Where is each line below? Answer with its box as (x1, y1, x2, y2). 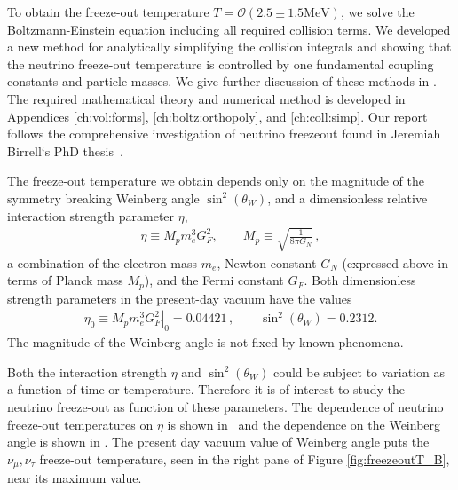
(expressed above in (342, 253, 449, 272)
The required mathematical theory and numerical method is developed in (7, 89, 406, 107)
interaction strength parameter (7, 206, 175, 225)
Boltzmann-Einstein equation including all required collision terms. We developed (7, 20, 451, 38)
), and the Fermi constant (144, 271, 284, 289)
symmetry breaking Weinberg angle (7, 188, 200, 207)
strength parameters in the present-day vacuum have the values (7, 288, 352, 307)
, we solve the (340, 3, 415, 20)
